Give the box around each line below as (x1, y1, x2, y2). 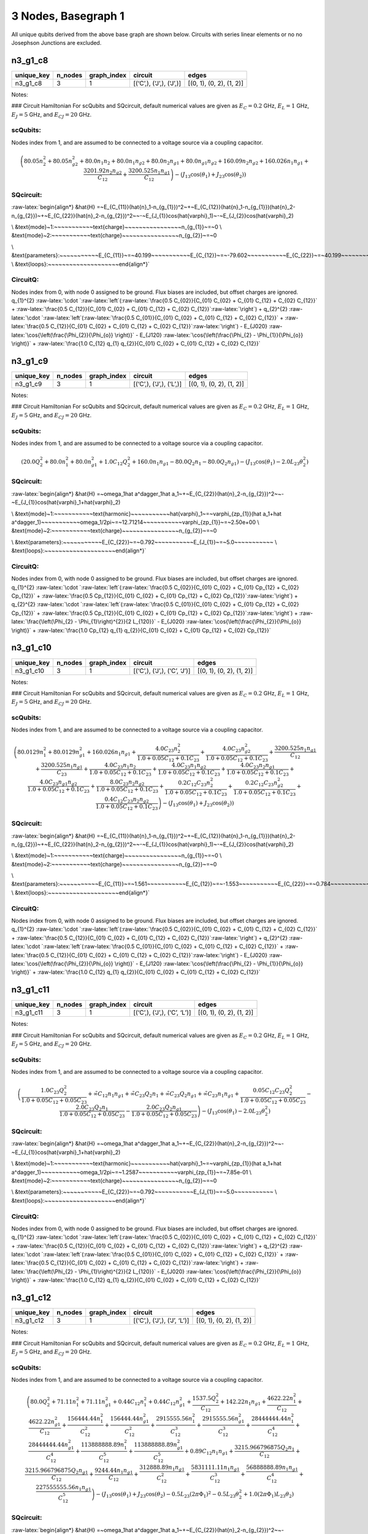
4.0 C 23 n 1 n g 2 (172, 761, 207, 770)
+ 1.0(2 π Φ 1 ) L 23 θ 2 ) (243, 1491, 294, 1500)
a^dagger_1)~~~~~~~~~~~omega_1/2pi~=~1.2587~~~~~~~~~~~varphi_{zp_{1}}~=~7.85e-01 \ (11, 1168, 251, 1176)
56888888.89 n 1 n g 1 (246, 1463, 299, 1472)
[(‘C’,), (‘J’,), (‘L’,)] (132, 379, 182, 388)
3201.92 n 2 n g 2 (83, 167, 122, 175)
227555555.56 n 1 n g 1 (36, 1484, 91, 1492)
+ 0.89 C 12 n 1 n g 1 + (184, 1447, 234, 1456)
